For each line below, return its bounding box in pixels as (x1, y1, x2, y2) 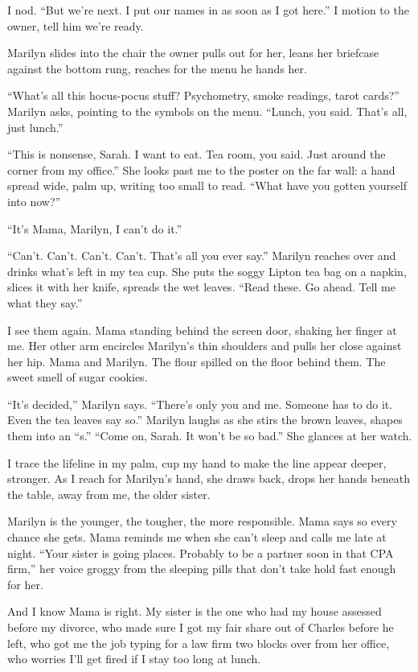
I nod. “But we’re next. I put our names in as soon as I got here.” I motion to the (7, 2, 409, 18)
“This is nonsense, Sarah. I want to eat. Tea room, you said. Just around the (7, 146, 386, 163)
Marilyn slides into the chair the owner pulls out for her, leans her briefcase (7, 44, 379, 61)
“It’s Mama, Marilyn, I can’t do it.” (7, 220, 182, 237)
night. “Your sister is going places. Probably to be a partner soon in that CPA (7, 544, 394, 561)
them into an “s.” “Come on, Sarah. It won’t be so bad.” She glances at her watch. (7, 427, 412, 444)
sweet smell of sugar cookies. (7, 369, 148, 385)
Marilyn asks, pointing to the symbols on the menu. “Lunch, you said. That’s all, (7, 102, 408, 119)
